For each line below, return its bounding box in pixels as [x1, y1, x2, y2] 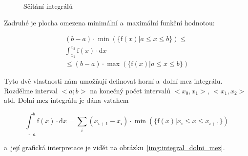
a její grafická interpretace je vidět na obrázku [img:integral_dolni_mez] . [4, 142, 225, 153]
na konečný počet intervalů [90, 85, 171, 95]
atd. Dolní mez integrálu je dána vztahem [4, 95, 129, 105]
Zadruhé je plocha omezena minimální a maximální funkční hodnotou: [4, 17, 215, 27]
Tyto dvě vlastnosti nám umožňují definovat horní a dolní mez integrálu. [4, 75, 223, 86]
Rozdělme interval [4, 85, 58, 95]
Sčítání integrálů [23, 1, 73, 11]
